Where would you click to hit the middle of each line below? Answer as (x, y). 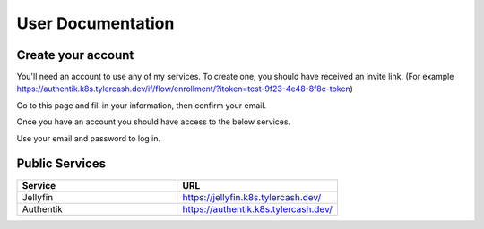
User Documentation (95, 23)
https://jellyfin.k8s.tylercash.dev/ (252, 197)
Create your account (75, 55)
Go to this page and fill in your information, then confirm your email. (142, 105)
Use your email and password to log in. (89, 138)
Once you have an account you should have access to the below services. (154, 122)
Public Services (61, 164)
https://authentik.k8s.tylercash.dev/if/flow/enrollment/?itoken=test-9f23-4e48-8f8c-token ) (185, 89)
